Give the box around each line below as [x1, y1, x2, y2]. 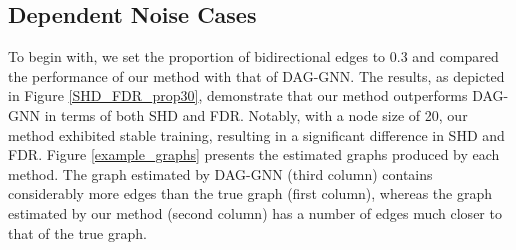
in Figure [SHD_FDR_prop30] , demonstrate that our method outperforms [8, 85, 468, 106]
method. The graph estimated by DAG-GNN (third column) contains [8, 163, 433, 184]
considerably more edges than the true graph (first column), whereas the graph [8, 183, 492, 204]
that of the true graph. [8, 222, 147, 243]
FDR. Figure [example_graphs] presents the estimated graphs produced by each [8, 144, 500, 165]
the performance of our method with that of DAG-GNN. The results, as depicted [8, 65, 505, 86]
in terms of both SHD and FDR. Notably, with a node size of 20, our [44, 104, 468, 125]
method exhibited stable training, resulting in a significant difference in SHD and [8, 124, 505, 145]
